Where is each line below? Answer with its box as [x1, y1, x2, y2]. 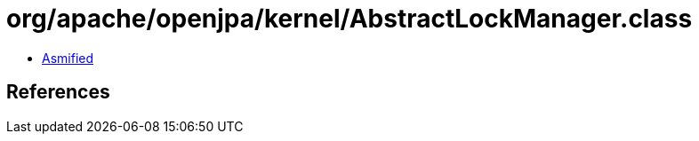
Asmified [42, 50, 94, 66]
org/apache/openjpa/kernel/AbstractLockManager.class [6, 4, 693, 34]
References [6, 81, 110, 104]
